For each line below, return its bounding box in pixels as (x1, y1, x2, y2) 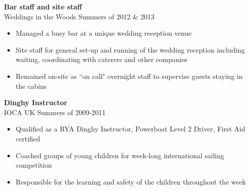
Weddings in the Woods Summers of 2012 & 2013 (4, 11, 155, 21)
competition (15, 160, 52, 170)
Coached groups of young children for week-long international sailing (15, 150, 224, 160)
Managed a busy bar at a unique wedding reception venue (15, 28, 192, 38)
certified (15, 133, 40, 143)
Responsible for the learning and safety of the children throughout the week (15, 176, 246, 187)
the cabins (15, 80, 47, 91)
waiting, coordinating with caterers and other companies (15, 54, 187, 64)
